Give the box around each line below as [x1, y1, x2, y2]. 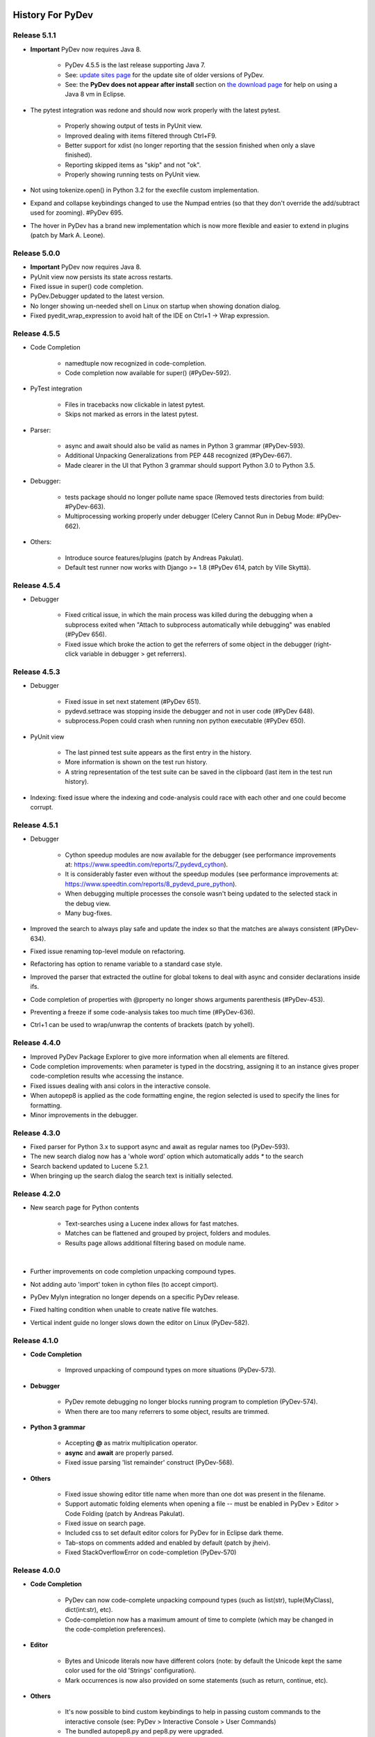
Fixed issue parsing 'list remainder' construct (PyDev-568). [65, 1458, 234, 1467]
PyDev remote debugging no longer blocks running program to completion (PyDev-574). [65, 1397, 318, 1406]
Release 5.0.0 [12, 248, 60, 258]
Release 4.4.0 [12, 1038, 61, 1048]
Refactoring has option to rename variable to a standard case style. [30, 960, 223, 969]
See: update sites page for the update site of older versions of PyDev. [65, 70, 265, 79]
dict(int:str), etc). [65, 1606, 113, 1614]
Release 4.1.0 [12, 1335, 59, 1345]
